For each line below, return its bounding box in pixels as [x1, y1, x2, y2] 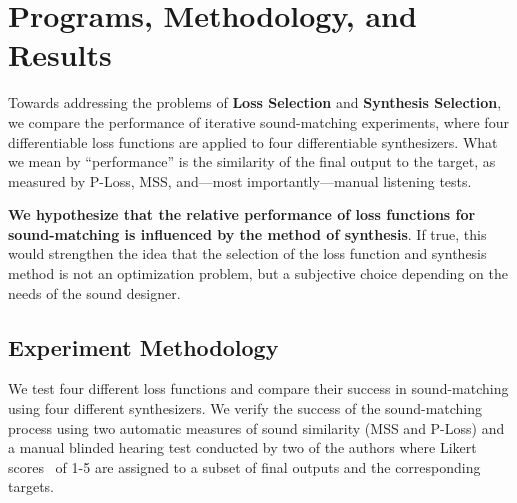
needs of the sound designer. [8, 282, 181, 303]
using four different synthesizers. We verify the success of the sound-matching [8, 398, 483, 419]
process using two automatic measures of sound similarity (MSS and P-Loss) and [8, 417, 505, 438]
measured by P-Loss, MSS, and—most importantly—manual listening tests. [8, 170, 472, 191]
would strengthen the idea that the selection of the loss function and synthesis [8, 243, 487, 264]
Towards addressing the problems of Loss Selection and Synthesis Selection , [8, 92, 502, 113]
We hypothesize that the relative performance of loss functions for [8, 204, 476, 225]
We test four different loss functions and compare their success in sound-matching [8, 378, 509, 399]
